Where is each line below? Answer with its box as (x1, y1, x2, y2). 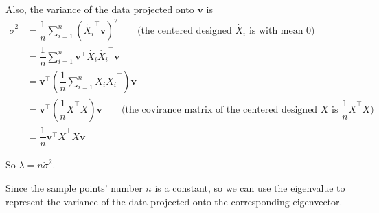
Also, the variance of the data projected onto (5, 2, 194, 16)
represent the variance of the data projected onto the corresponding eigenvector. (5, 194, 343, 208)
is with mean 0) (249, 26, 315, 36)
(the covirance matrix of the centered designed (122, 105, 318, 115)
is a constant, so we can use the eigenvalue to (154, 180, 345, 194)
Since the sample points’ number (5, 180, 143, 194)
